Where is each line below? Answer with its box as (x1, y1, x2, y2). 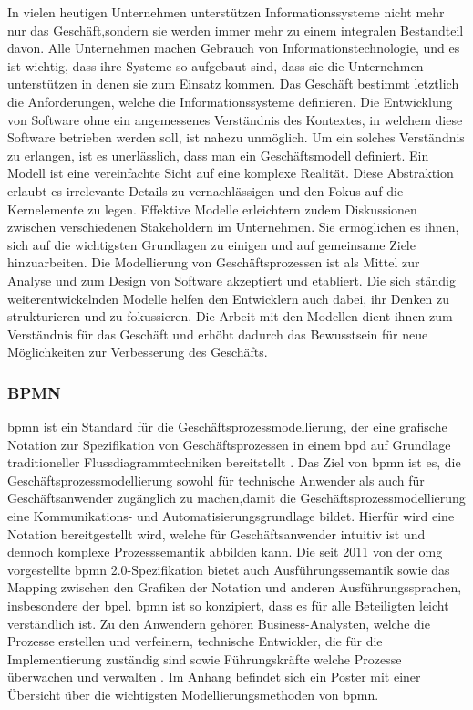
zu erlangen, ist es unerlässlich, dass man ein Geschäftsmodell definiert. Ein (7, 145, 429, 164)
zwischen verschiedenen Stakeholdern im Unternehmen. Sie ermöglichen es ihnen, (7, 217, 459, 236)
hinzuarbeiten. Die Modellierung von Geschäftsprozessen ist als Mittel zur (7, 253, 420, 272)
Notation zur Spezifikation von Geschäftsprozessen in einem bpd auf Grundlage (7, 434, 451, 454)
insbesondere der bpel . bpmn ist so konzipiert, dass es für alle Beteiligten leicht (7, 596, 449, 615)
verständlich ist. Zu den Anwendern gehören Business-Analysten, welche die (7, 613, 430, 632)
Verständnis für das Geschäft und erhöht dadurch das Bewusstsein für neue (7, 324, 428, 343)
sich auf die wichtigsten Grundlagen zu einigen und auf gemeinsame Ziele (7, 235, 416, 254)
